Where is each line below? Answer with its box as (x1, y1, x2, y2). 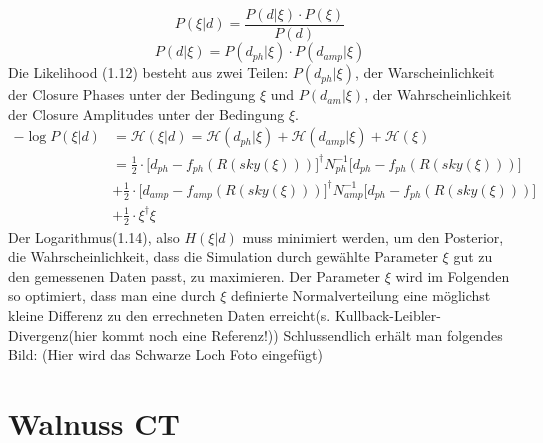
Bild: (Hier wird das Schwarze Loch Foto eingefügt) (8, 344, 323, 365)
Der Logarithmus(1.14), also (8, 226, 180, 247)
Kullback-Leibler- (334, 304, 441, 325)
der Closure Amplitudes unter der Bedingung (8, 103, 285, 124)
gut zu (453, 246, 493, 267)
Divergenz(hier (8, 324, 98, 345)
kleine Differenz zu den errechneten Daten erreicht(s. (8, 304, 331, 325)
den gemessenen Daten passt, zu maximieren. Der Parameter (8, 265, 380, 286)
